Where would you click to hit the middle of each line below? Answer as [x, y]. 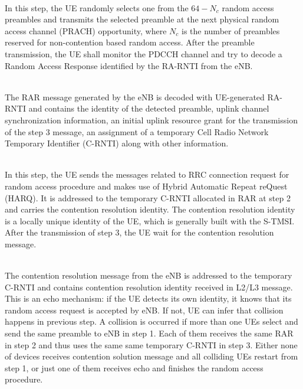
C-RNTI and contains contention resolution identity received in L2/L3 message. [149, 287]
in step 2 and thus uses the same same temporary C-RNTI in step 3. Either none [151, 344]
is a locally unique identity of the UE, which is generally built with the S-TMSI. [150, 220]
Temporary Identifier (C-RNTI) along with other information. [117, 143]
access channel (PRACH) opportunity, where [86, 30]
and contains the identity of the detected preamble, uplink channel [149, 108]
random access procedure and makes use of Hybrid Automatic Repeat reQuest [146, 186]
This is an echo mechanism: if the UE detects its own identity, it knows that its [148, 298]
